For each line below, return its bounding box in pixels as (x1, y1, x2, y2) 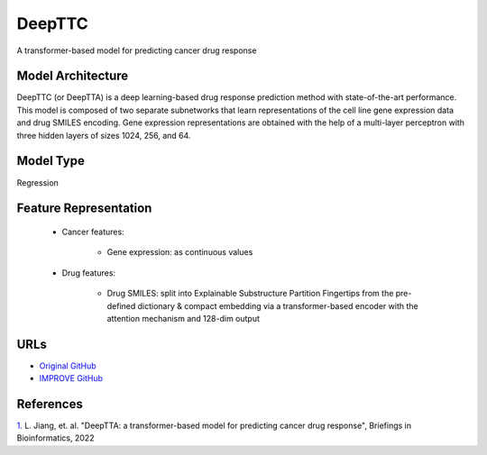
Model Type (16, 153, 85, 168)
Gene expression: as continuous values (106, 247, 253, 258)
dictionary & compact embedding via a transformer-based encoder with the (137, 300, 418, 311)
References (16, 396, 83, 412)
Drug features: (61, 267, 116, 278)
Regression (16, 177, 59, 188)
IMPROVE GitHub (39, 373, 104, 384)
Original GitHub (39, 360, 96, 371)
